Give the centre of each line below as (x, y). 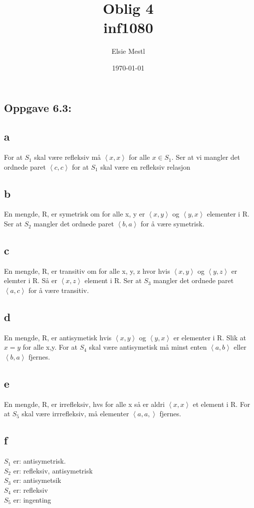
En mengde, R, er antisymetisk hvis (58, 337)
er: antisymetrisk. (39, 461)
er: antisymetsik (37, 480)
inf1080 (128, 27)
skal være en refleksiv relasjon (145, 166)
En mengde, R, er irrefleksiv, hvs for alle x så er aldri (84, 404)
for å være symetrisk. (173, 224)
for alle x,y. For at (50, 347)
